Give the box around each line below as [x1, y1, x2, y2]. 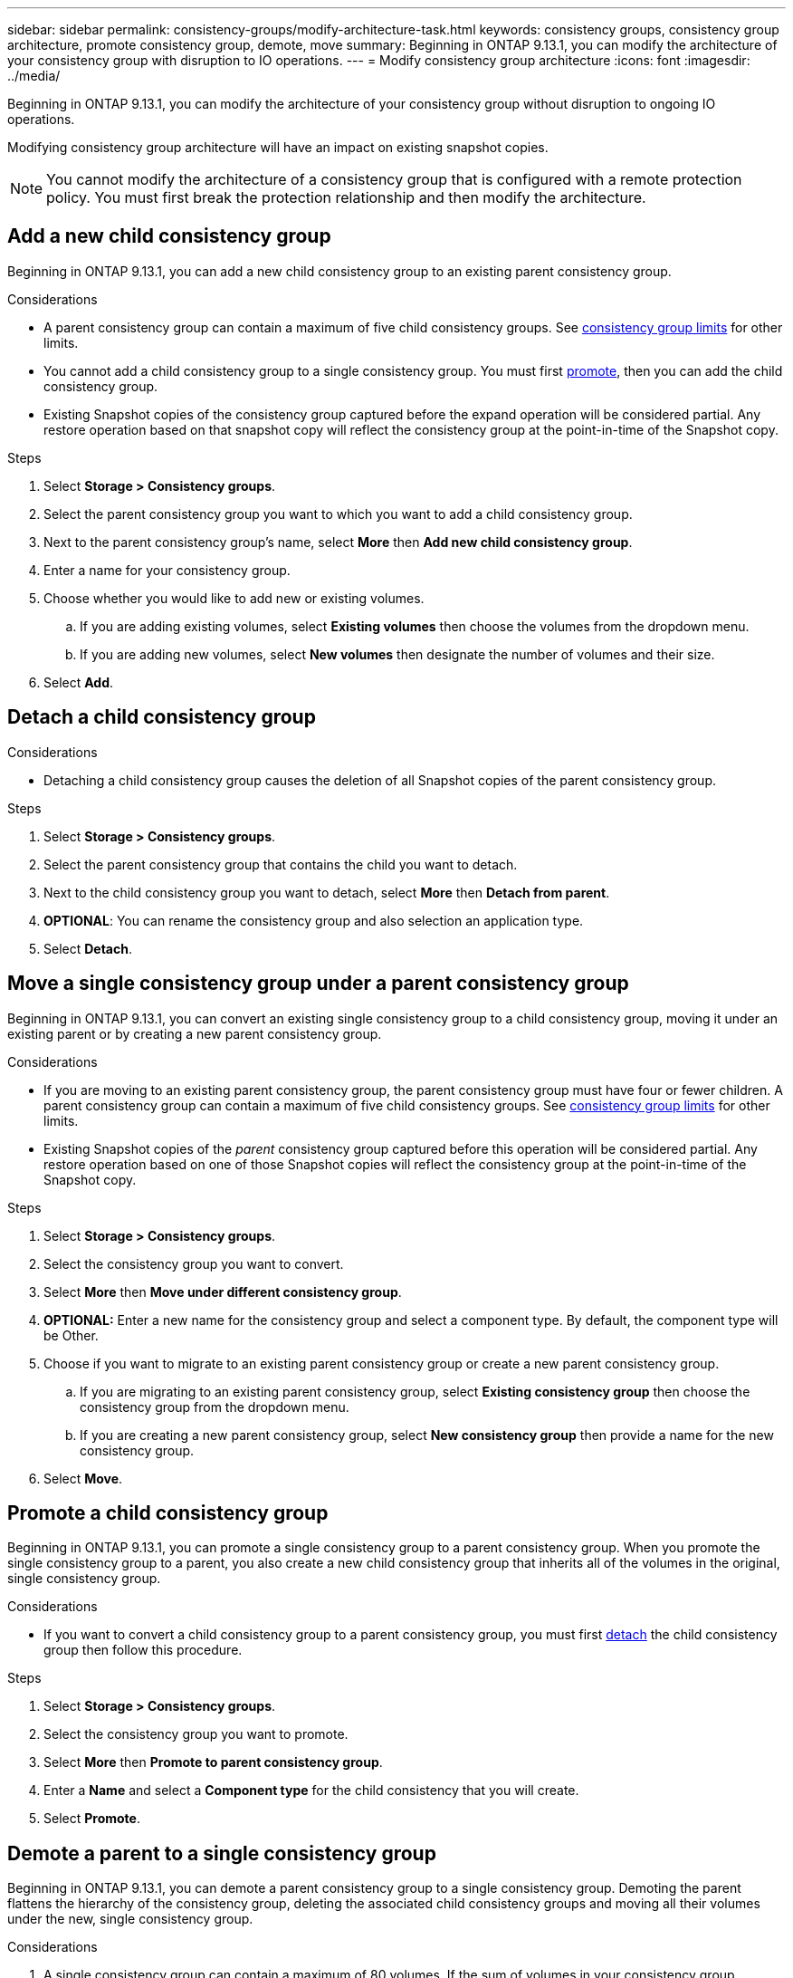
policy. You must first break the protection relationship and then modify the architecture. [46, 188, 646, 206]
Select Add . [43, 674, 114, 690]
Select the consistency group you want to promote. [43, 1726, 349, 1743]
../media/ [7, 68, 61, 83]
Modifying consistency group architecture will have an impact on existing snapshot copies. [7, 139, 549, 155]
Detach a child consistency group [7, 706, 316, 729]
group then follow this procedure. [43, 1642, 243, 1658]
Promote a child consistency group [7, 1501, 329, 1524]
